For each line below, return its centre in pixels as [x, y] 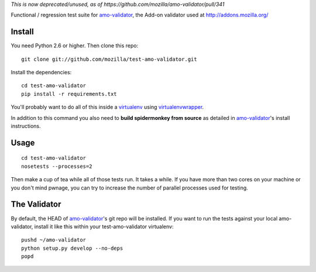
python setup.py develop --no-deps [72, 248]
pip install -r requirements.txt [69, 94]
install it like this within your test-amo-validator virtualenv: [104, 226]
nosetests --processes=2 [57, 166]
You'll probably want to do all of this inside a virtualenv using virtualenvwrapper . [107, 107]
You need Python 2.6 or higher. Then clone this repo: [75, 46]
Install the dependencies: [41, 73]
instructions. [26, 126]
